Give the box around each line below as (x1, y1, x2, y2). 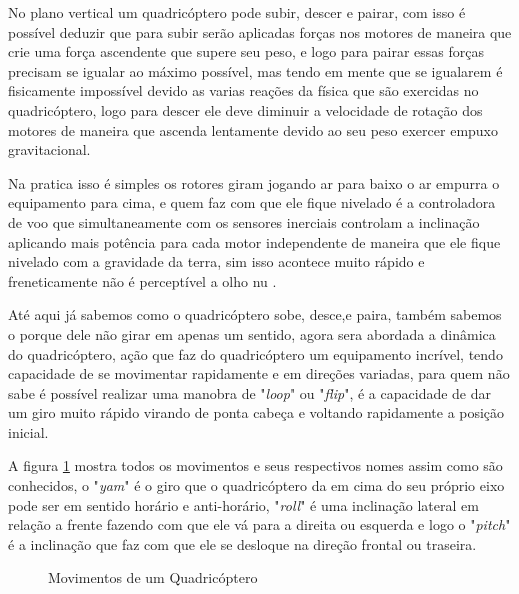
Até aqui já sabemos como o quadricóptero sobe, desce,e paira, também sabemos (8, 304, 502, 325)
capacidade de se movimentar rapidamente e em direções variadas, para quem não (8, 363, 510, 384)
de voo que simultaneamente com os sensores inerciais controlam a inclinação (8, 211, 480, 232)
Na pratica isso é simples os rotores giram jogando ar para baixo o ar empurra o (8, 172, 500, 193)
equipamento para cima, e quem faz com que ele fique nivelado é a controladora (8, 192, 496, 213)
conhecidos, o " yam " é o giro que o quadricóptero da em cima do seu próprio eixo (8, 475, 505, 496)
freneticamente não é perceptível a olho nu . (8, 270, 277, 291)
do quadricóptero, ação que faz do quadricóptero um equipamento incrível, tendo (8, 343, 503, 364)
